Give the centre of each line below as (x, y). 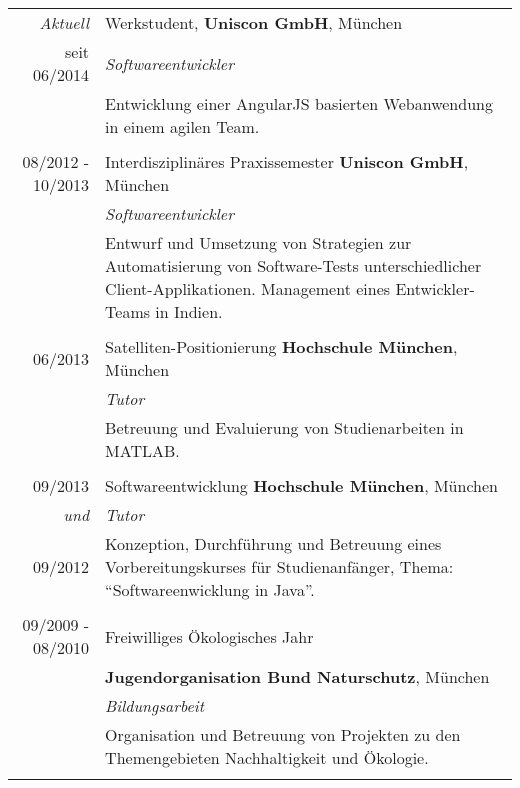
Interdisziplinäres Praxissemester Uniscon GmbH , (287, 161)
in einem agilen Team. (182, 126)
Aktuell (64, 22)
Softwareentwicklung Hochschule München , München (301, 485)
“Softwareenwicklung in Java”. (210, 589)
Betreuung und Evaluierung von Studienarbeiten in (284, 427)
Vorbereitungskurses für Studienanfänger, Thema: (279, 566)
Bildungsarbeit (155, 705)
